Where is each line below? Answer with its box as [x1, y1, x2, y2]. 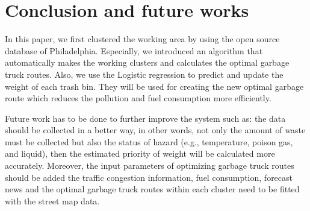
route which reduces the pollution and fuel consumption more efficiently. [5, 92, 271, 104]
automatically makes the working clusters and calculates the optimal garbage [5, 56, 290, 69]
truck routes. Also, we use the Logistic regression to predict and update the [5, 68, 284, 80]
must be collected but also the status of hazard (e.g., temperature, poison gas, [5, 135, 293, 148]
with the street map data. [5, 194, 100, 207]
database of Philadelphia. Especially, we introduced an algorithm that [5, 44, 263, 57]
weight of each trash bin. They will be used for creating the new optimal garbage [5, 80, 304, 92]
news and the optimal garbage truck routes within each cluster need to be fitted [5, 183, 300, 195]
